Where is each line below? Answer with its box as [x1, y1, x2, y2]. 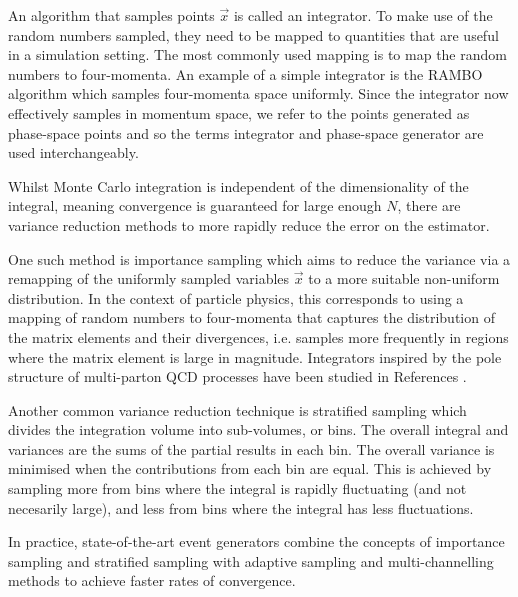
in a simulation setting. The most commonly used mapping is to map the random [8, 44, 507, 65]
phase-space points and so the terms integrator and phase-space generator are [8, 122, 484, 143]
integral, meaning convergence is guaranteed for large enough [8, 195, 382, 216]
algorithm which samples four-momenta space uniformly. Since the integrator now [8, 83, 509, 104]
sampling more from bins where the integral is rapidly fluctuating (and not [8, 478, 467, 499]
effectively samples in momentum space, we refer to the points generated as [8, 102, 470, 123]
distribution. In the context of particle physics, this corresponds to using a [8, 287, 464, 308]
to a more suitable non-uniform [308, 268, 500, 289]
